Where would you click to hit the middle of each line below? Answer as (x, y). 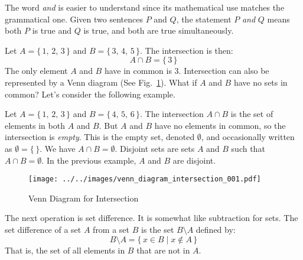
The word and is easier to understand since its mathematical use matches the (145, 7)
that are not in (163, 250)
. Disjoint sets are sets (155, 148)
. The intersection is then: (187, 50)
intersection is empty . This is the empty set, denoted (100, 137)
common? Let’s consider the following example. (90, 94)
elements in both (35, 125)
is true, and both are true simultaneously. (159, 30)
